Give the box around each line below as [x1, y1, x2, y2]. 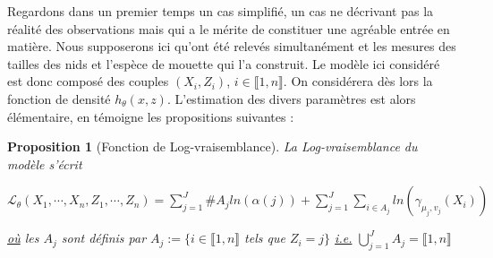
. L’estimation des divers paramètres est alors [166, 89, 416, 107]
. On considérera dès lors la [283, 72, 433, 90]
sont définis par [61, 228, 147, 247]
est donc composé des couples [7, 72, 169, 90]
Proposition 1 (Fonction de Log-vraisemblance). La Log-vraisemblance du [7, 137, 418, 156]
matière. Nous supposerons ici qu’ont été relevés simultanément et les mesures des [7, 37, 456, 56]
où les [7, 228, 39, 247]
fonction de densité [7, 89, 111, 107]
